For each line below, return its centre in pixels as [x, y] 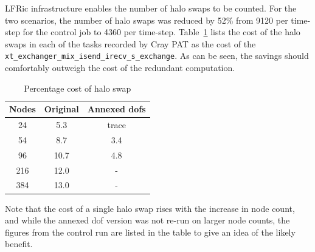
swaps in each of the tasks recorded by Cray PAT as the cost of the [130, 43]
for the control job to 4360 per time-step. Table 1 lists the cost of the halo [161, 32]
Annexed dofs [116, 109]
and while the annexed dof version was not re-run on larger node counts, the [147, 220]
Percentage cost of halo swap [78, 88]
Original [61, 109]
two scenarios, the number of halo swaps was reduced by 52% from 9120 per [147, 20]
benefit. [19, 244]
